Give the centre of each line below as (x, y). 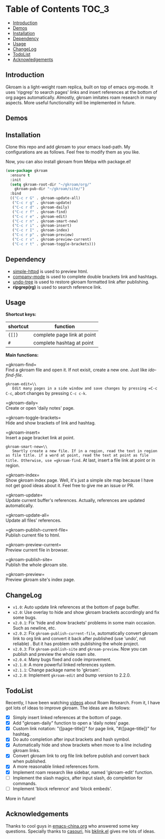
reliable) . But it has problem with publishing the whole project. (76, 644)
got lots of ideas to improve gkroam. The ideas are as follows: (68, 708)
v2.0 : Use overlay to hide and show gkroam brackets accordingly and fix (86, 612)
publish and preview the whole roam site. (54, 654)
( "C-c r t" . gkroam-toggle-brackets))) (54, 244)
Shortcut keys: (21, 314)
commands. (25, 783)
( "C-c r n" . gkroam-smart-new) (45, 221)
